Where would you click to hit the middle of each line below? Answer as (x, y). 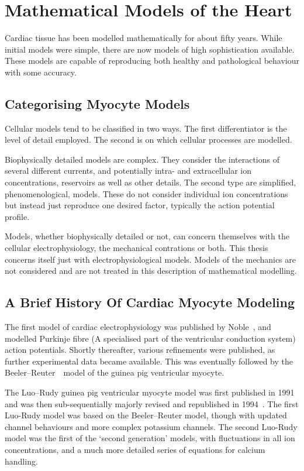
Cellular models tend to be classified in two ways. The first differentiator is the (146, 128)
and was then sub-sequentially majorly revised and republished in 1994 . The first (152, 403)
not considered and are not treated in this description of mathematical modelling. (151, 271)
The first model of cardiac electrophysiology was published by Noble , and (138, 327)
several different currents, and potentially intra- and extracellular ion (128, 171)
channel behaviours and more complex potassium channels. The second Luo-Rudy (151, 426)
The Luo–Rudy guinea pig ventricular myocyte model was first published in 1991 (150, 392)
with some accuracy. (41, 72)
